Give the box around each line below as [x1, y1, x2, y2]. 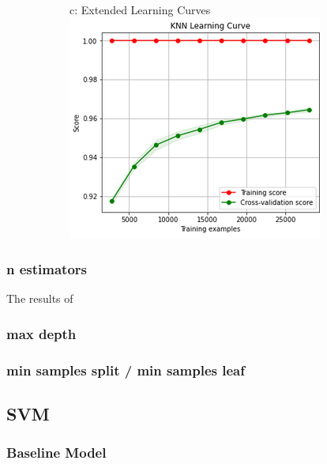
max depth [6, 323, 77, 343]
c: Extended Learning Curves [70, 2, 211, 17]
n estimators [6, 259, 88, 279]
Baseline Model [6, 443, 107, 462]
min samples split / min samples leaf [6, 360, 245, 379]
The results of [6, 290, 73, 307]
